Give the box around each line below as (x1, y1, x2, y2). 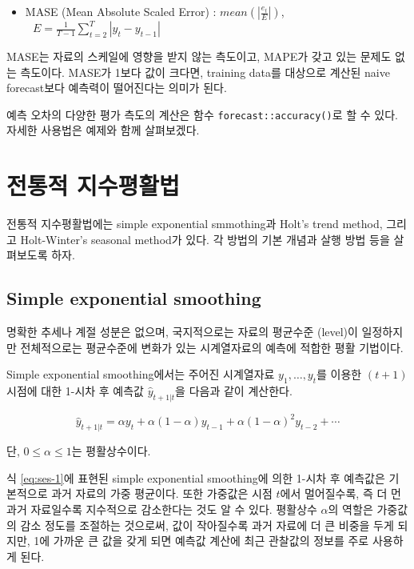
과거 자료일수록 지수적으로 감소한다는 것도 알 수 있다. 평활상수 (6, 501, 317, 517)
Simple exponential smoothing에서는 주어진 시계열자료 (6, 366, 275, 383)
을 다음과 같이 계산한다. (175, 383, 293, 399)
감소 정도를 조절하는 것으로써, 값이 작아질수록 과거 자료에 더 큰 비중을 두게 (20, 516, 394, 533)
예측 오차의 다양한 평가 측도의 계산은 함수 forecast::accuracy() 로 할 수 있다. (6, 106, 398, 122)
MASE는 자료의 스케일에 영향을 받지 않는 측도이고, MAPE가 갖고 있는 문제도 (6, 48, 392, 64)
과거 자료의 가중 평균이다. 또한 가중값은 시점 (51, 485, 273, 502)
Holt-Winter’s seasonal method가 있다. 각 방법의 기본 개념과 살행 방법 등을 (20, 230, 390, 247)
